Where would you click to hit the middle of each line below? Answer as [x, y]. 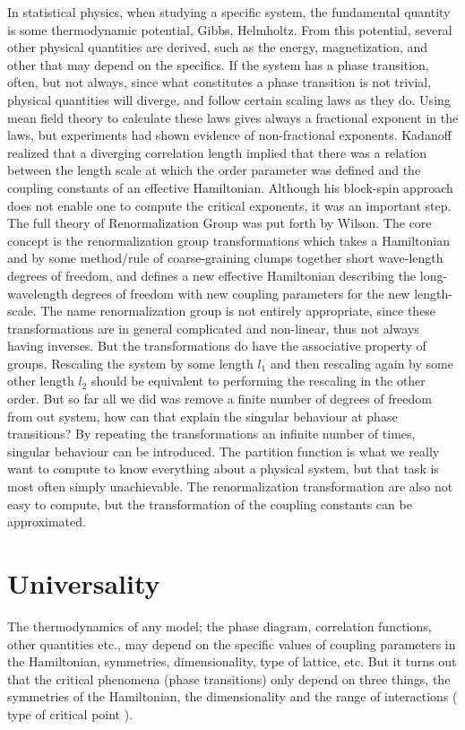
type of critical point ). [70, 713]
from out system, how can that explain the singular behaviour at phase [202, 416]
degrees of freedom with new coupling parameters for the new [241, 293]
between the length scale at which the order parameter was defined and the [214, 170]
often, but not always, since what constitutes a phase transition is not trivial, [220, 82]
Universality [84, 583]
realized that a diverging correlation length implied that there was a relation [217, 152]
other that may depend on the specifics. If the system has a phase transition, [218, 64]
